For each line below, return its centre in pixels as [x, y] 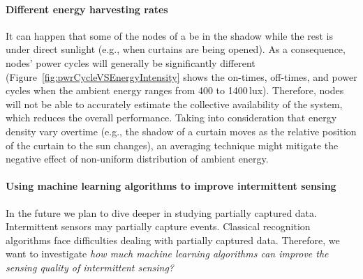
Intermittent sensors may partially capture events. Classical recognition [158, 226]
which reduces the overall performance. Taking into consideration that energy [171, 118]
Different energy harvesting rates [87, 9]
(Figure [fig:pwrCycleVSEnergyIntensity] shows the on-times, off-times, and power [181, 76]
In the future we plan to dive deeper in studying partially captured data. [161, 212]
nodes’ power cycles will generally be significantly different [131, 62]
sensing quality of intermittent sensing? [90, 267]
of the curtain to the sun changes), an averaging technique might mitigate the [172, 145]
